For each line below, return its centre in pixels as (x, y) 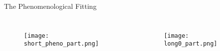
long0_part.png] (191, 44)
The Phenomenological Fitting (50, 6)
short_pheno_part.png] (61, 44)
